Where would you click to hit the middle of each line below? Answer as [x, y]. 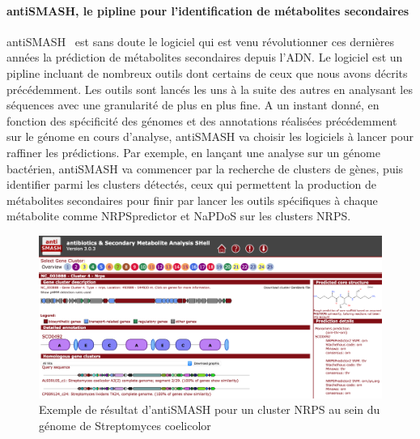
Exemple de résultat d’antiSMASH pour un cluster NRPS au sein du [210, 409]
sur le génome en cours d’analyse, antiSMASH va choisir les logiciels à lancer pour [210, 136]
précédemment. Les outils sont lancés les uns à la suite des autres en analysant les [210, 89]
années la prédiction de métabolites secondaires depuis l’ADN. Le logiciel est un [205, 57]
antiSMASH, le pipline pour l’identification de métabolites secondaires [208, 10]
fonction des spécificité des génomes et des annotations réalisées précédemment [202, 120]
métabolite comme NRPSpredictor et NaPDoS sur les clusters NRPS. [179, 216]
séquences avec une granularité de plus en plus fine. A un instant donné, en [193, 105]
